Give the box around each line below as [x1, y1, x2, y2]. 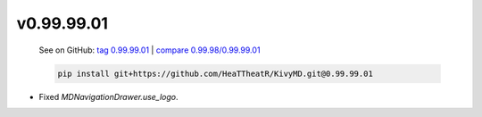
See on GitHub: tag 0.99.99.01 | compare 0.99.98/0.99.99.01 [38, 45, 261, 55]
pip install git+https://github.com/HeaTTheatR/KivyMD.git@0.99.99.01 [57, 68, 374, 79]
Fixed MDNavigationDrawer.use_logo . [38, 91, 179, 102]
